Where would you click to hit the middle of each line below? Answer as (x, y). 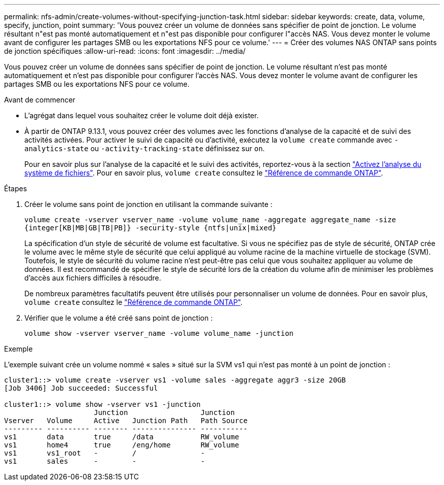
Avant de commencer (40, 100)
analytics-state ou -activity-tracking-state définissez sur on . (145, 148)
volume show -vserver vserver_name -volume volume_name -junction (159, 333)
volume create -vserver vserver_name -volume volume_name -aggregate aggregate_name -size (210, 220)
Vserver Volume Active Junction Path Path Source (126, 421)
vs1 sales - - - (105, 461)
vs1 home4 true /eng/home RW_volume (122, 445)
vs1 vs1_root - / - (105, 453)
